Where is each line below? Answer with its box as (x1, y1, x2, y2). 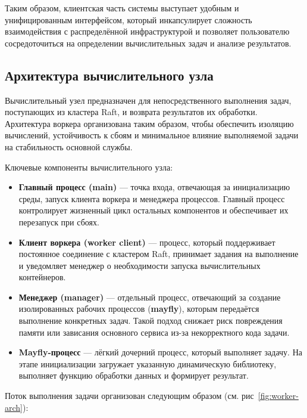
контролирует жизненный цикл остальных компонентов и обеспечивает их (18, 204, 289, 216)
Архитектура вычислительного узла (5, 66, 214, 84)
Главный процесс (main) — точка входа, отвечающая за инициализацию (18, 181, 290, 193)
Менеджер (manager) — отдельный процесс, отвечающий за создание (18, 290, 281, 303)
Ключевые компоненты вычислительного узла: (5, 160, 173, 173)
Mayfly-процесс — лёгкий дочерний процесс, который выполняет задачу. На (18, 346, 302, 358)
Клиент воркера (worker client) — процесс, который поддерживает (18, 236, 275, 248)
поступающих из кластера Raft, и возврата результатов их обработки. (5, 106, 258, 118)
